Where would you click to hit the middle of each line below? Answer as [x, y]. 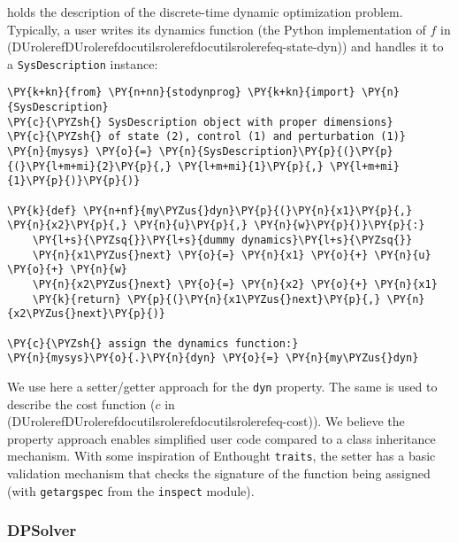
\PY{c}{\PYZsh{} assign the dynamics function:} [153, 343]
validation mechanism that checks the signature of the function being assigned [219, 473]
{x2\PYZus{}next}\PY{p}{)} [86, 314]
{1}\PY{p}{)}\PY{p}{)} [74, 181]
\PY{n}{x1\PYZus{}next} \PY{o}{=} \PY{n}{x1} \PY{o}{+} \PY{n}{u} [232, 255]
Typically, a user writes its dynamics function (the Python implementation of [217, 29]
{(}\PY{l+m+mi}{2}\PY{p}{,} [90, 166]
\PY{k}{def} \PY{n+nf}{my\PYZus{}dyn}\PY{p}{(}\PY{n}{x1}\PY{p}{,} [210, 210]
